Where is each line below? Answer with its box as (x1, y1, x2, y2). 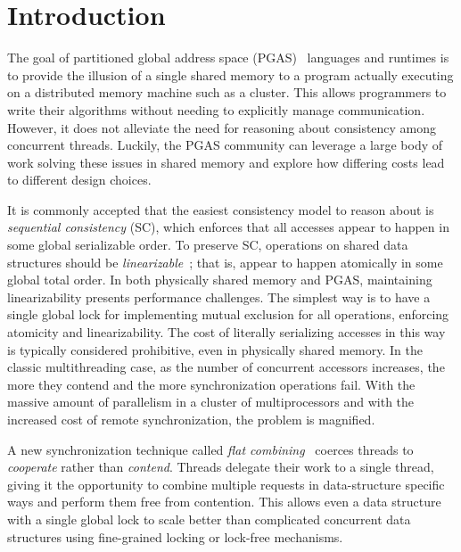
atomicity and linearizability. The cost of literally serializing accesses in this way (7, 323, 446, 342)
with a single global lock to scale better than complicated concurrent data (7, 509, 411, 528)
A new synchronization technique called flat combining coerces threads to (7, 440, 414, 458)
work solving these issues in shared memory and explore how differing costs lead (7, 152, 445, 171)
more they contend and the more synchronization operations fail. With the (7, 375, 416, 393)
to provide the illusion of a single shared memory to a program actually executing (7, 65, 454, 84)
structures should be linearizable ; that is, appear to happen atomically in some (7, 252, 443, 271)
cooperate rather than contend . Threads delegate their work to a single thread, (7, 457, 434, 476)
